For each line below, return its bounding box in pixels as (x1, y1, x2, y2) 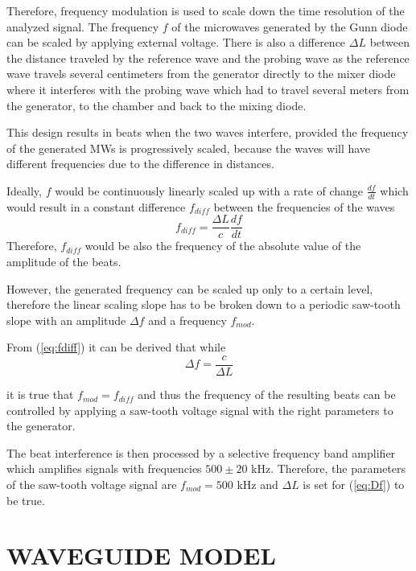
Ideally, (6, 182, 42, 199)
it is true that (6, 386, 74, 403)
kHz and (237, 476, 278, 493)
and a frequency (148, 311, 227, 328)
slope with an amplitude (6, 311, 126, 328)
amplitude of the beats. (6, 253, 122, 270)
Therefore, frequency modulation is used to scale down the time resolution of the (6, 2, 405, 18)
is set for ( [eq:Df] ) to (303, 476, 405, 493)
